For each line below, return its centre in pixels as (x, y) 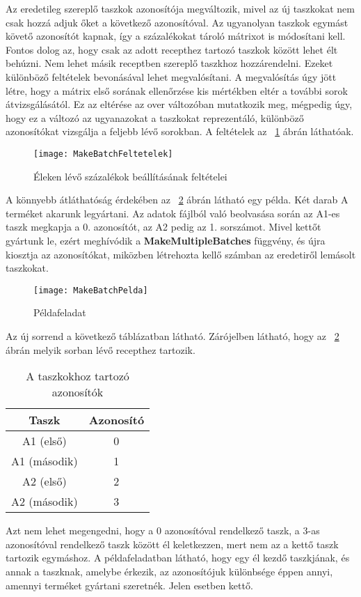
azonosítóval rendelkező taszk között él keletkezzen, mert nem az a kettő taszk (172, 544)
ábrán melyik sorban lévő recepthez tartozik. (101, 349)
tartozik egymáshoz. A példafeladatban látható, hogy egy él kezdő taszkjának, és (178, 558)
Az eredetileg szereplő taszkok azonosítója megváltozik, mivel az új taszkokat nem (180, 8)
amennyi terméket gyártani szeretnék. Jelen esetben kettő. (129, 585)
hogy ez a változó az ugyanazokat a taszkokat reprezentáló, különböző (155, 117)
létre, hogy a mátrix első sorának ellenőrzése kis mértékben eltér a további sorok (177, 90)
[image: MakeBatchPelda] (91, 290)
